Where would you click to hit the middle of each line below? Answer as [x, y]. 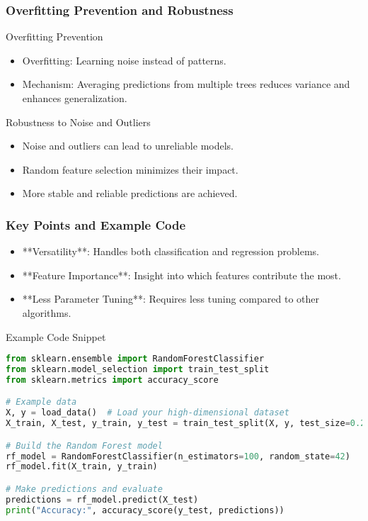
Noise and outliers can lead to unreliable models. [128, 146]
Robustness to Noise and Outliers [78, 122]
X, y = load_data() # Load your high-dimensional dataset [148, 413]
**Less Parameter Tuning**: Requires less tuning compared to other [171, 299]
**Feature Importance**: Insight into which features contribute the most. [182, 275]
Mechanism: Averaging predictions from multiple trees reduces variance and [186, 84]
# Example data [41, 402]
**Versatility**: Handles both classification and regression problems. [171, 251]
